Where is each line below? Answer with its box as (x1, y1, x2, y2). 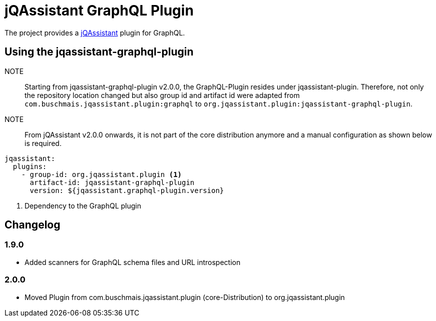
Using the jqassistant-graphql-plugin (5, 45, 194, 58)
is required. (25, 138, 62, 147)
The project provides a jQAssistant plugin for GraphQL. (5, 28, 185, 37)
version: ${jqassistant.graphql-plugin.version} (30, 186, 224, 194)
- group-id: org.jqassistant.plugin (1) (21, 170, 182, 178)
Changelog (5, 218, 61, 231)
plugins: (13, 162, 47, 170)
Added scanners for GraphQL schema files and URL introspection (25, 257, 241, 266)
